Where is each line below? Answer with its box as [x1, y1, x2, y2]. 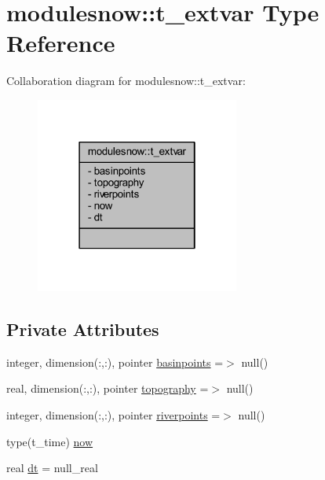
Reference [6, 27, 115, 59]
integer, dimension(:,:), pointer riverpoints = [6, 406, 221, 423]
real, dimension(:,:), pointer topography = [6, 380, 209, 397]
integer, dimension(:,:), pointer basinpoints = [6, 353, 224, 370]
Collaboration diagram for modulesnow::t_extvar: [6, 72, 246, 89]
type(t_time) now [6, 433, 93, 449]
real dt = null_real [6, 460, 98, 476]
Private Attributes [6, 316, 159, 341]
